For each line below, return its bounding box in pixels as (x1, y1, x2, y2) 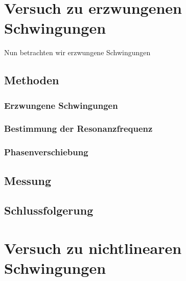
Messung (4, 172, 51, 188)
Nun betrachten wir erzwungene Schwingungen (4, 47, 151, 58)
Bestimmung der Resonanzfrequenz (4, 122, 153, 135)
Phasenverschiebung (4, 146, 88, 158)
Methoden (4, 72, 59, 88)
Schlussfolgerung (4, 202, 94, 218)
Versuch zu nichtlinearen (4, 237, 182, 258)
